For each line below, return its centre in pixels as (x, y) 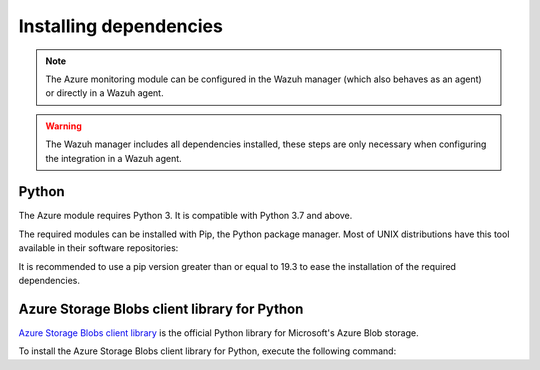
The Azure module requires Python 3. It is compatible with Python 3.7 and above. (185, 216)
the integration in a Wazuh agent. (113, 158)
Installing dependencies (121, 26)
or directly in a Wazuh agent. (104, 93)
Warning (63, 126)
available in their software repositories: (98, 248)
